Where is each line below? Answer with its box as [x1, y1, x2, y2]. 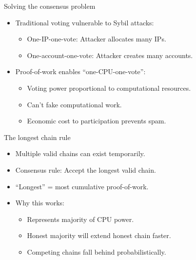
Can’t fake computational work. [27, 99, 122, 109]
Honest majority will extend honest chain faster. [27, 230, 171, 240]
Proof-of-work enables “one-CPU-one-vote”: [15, 66, 146, 77]
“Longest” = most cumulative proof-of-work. [15, 181, 149, 191]
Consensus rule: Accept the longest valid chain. [15, 164, 156, 175]
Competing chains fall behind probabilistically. [27, 246, 166, 257]
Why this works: [15, 198, 64, 208]
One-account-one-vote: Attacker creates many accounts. [27, 50, 193, 60]
